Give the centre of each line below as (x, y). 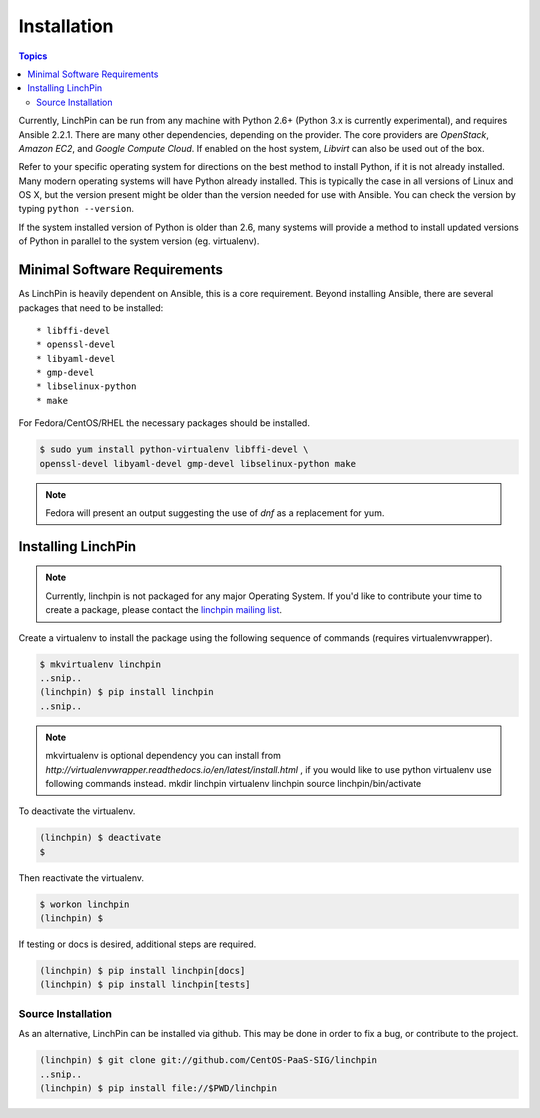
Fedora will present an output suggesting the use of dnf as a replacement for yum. (215, 513)
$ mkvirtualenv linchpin (100, 664)
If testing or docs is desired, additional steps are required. (137, 944)
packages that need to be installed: (91, 307)
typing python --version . (76, 209)
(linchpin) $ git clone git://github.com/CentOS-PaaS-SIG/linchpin (208, 1060)
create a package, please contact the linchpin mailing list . (164, 610)
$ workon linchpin (84, 904)
